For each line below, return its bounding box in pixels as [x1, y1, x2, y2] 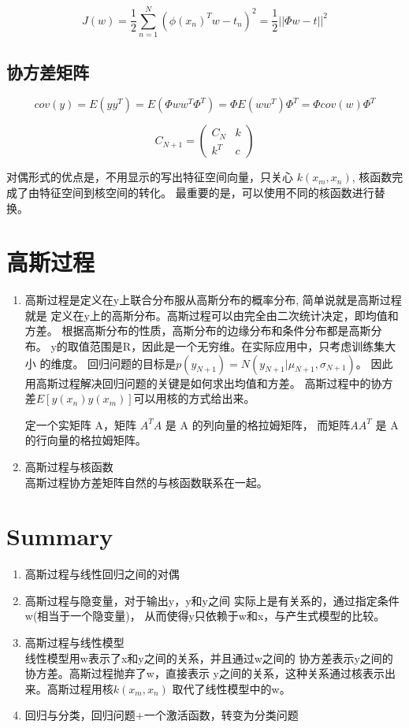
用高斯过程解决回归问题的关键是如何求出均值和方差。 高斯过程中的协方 [24, 374, 393, 391]
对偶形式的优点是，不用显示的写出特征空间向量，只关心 [6, 169, 293, 185]
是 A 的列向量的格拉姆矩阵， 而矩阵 [165, 416, 351, 433]
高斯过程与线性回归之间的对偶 [24, 566, 180, 582]
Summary [6, 520, 113, 552]
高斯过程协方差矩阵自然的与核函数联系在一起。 [24, 474, 268, 490]
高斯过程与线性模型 [24, 634, 125, 651]
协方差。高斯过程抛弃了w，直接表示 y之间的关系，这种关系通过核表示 [24, 665, 385, 682]
